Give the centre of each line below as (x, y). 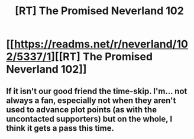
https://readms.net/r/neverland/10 (101, 44)
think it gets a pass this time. (60, 128)
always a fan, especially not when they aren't (91, 100)
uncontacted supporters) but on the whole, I (89, 119)
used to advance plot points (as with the (82, 110)
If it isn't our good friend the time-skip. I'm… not (97, 91)
